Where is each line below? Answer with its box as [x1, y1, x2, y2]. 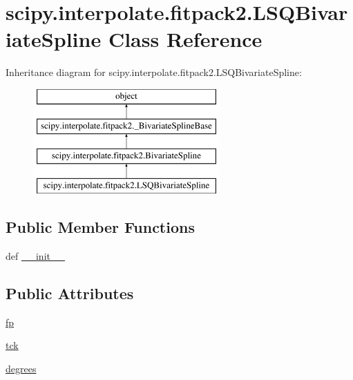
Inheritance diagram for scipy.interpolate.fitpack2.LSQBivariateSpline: [6, 65, 302, 79]
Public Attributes [6, 282, 134, 303]
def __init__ [6, 248, 65, 263]
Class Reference [108, 25, 263, 53]
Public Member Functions [6, 216, 195, 238]
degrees [6, 361, 37, 375]
